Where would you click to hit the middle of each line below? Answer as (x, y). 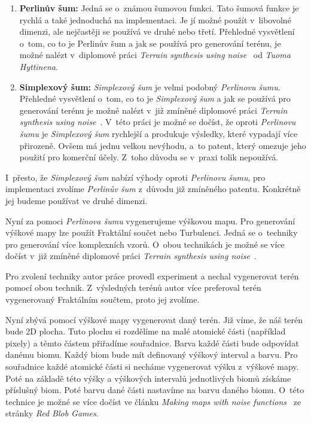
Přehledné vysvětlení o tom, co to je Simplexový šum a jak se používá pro (155, 98)
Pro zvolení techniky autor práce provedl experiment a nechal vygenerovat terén (152, 276)
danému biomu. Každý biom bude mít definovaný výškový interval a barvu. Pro (152, 354)
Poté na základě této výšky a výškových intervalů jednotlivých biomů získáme (148, 378)
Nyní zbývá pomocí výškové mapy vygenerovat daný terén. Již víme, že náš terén (154, 319)
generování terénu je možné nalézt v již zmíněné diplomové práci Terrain (153, 110)
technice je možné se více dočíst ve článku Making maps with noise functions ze (153, 401)
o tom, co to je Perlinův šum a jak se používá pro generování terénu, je (150, 43)
